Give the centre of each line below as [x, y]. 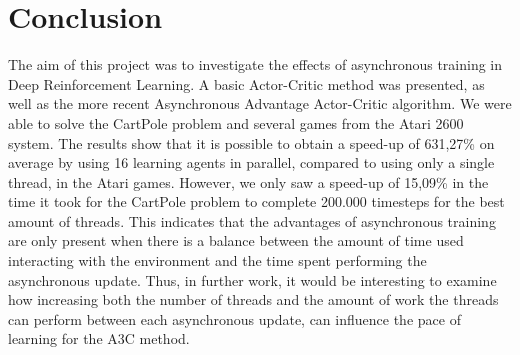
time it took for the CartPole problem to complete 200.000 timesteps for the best [256, 201]
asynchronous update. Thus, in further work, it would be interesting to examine [252, 279]
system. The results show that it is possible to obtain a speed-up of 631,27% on [251, 142]
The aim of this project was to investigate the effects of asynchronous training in [255, 64]
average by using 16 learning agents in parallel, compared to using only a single [251, 162]
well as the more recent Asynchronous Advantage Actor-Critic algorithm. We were [260, 103]
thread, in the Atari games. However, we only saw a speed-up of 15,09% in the [248, 181]
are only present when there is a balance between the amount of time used [236, 240]
